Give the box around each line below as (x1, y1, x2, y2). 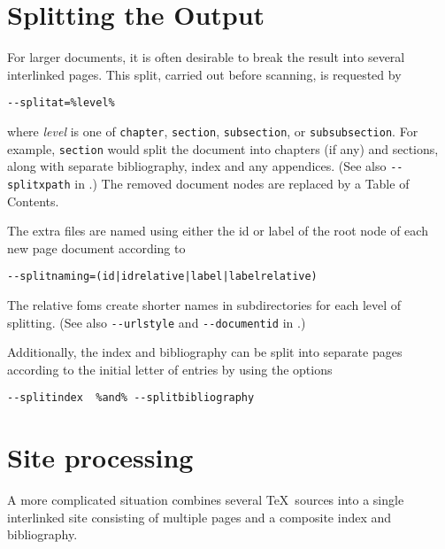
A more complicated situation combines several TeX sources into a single (7, 491, 404, 509)
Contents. (7, 191, 59, 210)
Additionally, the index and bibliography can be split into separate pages (7, 343, 403, 361)
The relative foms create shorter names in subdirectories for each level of (7, 296, 402, 314)
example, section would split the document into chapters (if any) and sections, (7, 139, 439, 158)
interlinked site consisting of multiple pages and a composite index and (7, 507, 392, 526)
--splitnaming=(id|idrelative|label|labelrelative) (7, 270, 318, 283)
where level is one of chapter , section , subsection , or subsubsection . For (7, 121, 418, 140)
